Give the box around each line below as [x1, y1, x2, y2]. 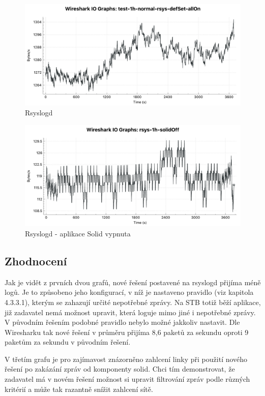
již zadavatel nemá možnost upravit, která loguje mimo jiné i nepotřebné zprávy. [5, 307, 256, 317]
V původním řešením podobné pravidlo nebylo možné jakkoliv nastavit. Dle [5, 317, 240, 327]
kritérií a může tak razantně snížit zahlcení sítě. [5, 383, 153, 394]
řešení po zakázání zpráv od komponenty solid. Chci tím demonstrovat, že [5, 363, 235, 374]
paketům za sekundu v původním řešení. [5, 337, 131, 347]
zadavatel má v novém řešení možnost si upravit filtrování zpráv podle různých [5, 374, 250, 384]
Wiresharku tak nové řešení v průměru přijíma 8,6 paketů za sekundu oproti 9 [5, 326, 249, 337]
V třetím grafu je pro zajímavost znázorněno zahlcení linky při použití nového [5, 353, 248, 364]
